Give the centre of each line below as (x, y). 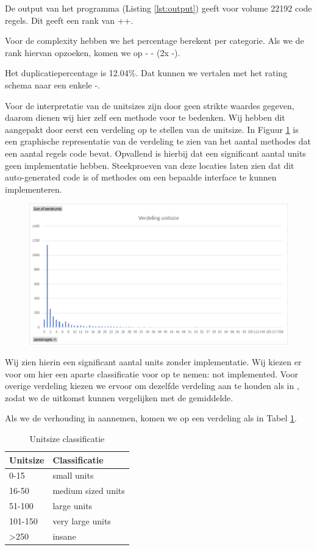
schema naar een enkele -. (53, 84)
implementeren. (34, 189)
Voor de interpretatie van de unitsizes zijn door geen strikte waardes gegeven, (150, 105)
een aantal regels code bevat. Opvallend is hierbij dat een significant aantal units (155, 153)
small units (73, 475)
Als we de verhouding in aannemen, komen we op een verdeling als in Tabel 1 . (151, 418)
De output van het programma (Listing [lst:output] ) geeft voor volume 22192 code (158, 8)
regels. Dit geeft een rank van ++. (69, 20)
